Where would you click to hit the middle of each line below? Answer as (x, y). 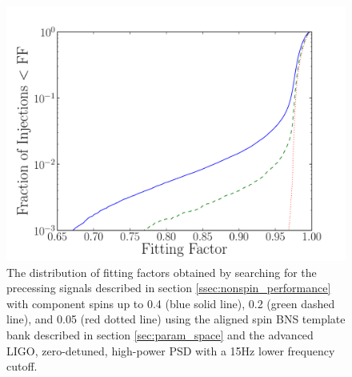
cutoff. (22, 366)
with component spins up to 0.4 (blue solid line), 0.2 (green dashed (171, 303)
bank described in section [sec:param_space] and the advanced (160, 334)
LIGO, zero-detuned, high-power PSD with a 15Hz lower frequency (171, 350)
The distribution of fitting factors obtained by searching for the (162, 272)
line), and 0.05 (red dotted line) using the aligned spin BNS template (176, 319)
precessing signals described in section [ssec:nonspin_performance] (169, 288)
